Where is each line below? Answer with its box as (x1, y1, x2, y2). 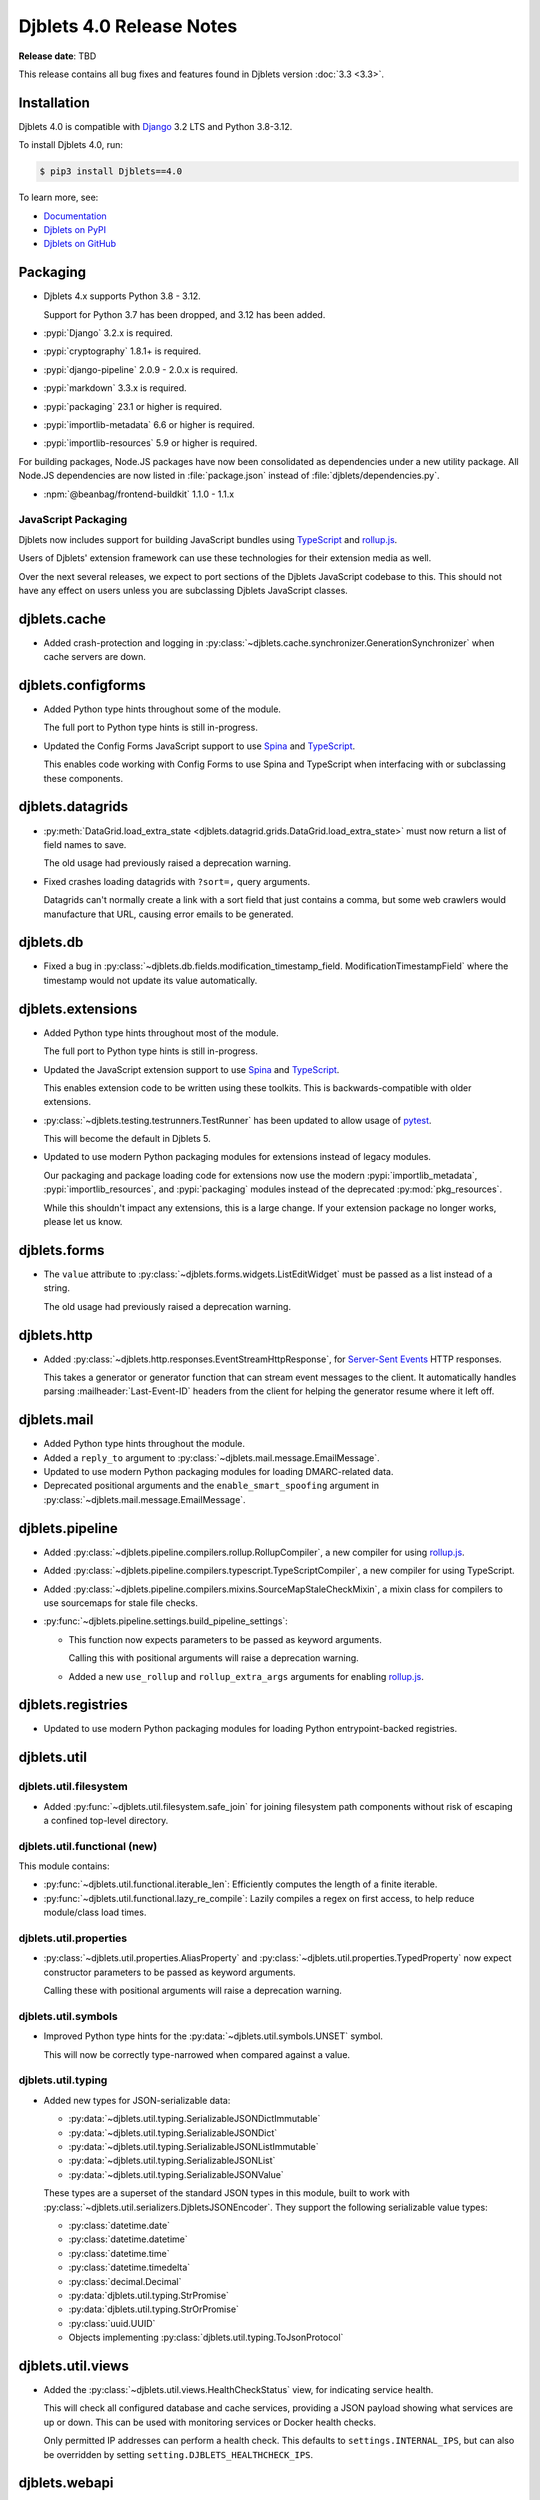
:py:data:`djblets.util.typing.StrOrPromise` (68, 2303, 240, 2315)
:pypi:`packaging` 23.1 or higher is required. (43, 400, 222, 412)
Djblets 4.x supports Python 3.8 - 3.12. (43, 290, 201, 302)
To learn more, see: (18, 191, 99, 204)
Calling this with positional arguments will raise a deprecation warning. (68, 1652, 359, 1664)
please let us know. (43, 1216, 123, 1228)
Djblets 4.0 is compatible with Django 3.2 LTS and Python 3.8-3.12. (18, 120, 293, 132)
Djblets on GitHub (43, 238, 117, 250)
